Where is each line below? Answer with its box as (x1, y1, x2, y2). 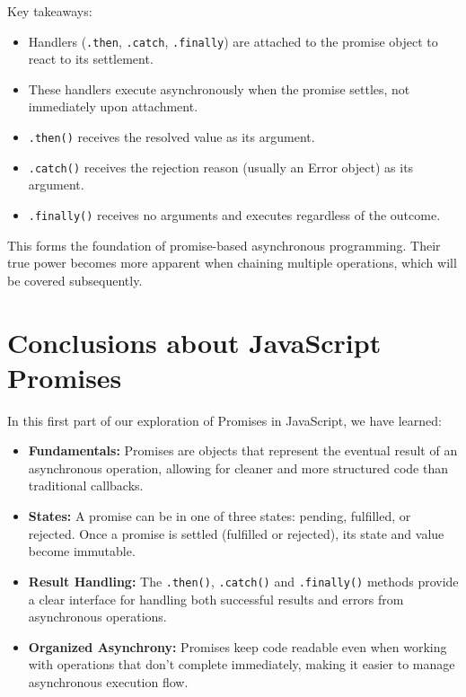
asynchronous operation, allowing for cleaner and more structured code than (28, 458, 449, 477)
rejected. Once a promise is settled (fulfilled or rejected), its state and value (28, 524, 444, 543)
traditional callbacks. (28, 476, 144, 495)
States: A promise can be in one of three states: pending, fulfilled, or (28, 507, 411, 525)
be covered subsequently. (7, 270, 143, 289)
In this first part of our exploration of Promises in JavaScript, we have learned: (7, 410, 442, 429)
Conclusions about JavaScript (7, 323, 382, 360)
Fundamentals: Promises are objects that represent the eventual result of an (28, 441, 458, 460)
